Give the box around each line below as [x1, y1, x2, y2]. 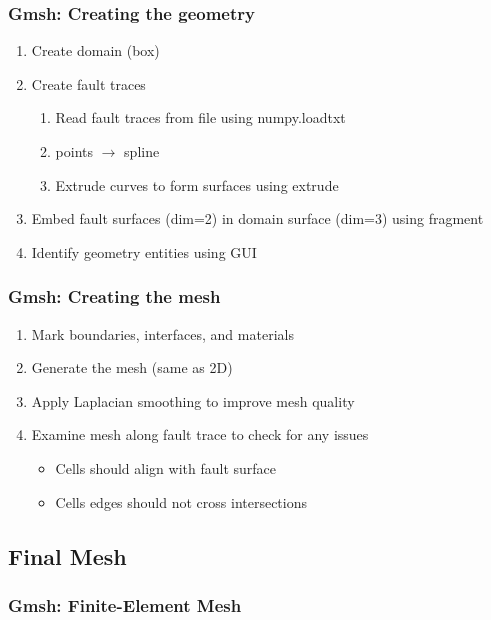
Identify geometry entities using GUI [31, 241, 257, 262]
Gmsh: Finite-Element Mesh [8, 592, 242, 617]
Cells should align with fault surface [55, 457, 276, 478]
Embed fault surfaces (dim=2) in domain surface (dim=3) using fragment [31, 208, 484, 229]
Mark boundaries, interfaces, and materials [31, 323, 294, 344]
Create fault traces [31, 73, 146, 94]
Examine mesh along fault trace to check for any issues [31, 424, 369, 445]
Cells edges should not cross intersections [55, 491, 308, 512]
